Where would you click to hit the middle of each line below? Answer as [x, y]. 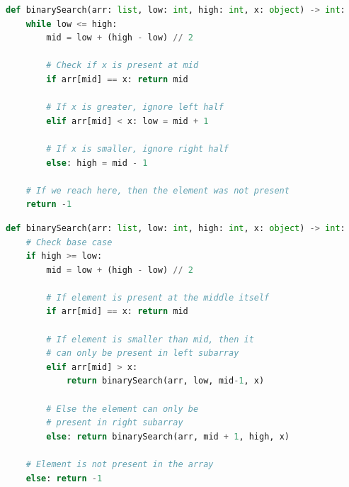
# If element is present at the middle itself [158, 297]
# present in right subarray [115, 423]
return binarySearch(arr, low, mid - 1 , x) [165, 381]
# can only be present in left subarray [143, 353]
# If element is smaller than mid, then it [150, 339]
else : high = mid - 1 [97, 163]
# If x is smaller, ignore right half [137, 149]
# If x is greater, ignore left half [135, 107]
